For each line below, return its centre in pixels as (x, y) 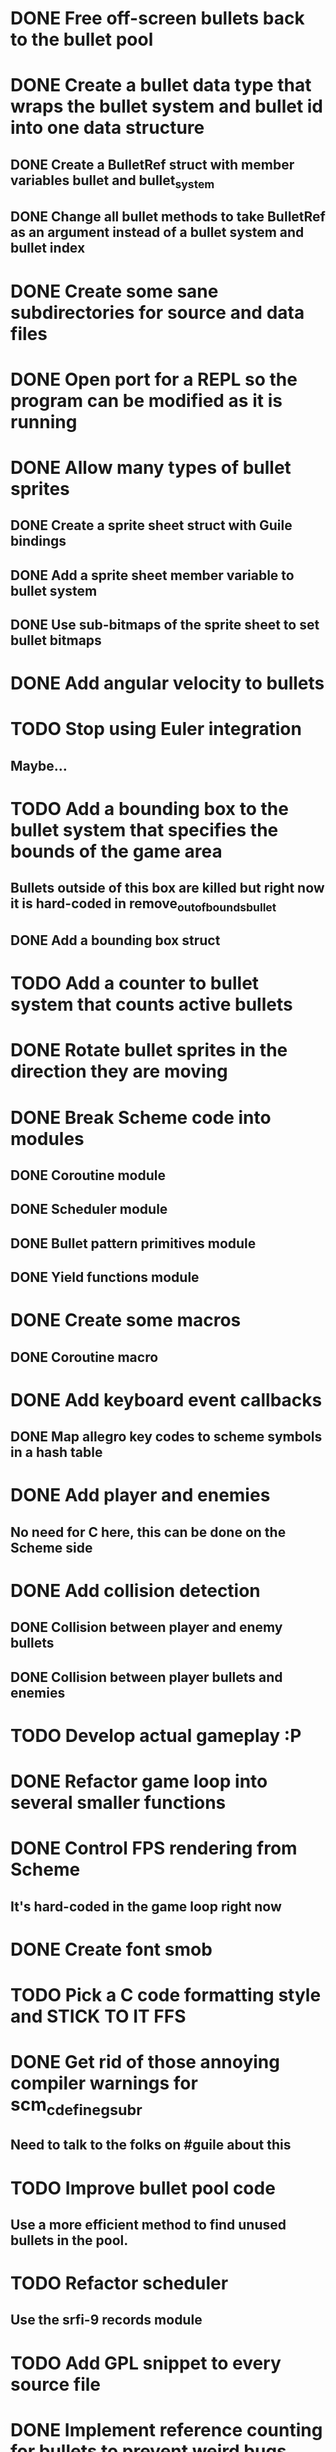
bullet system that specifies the (144, 830)
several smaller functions (118, 1803)
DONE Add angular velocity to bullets (167, 683)
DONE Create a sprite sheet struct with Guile (151, 525)
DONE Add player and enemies (140, 1495)
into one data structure (107, 128)
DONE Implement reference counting (166, 2429)
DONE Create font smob (111, 1949)
